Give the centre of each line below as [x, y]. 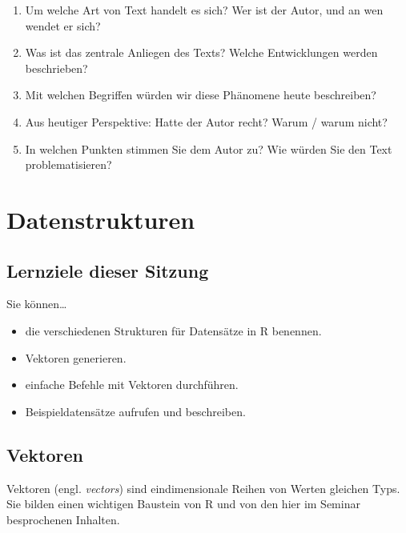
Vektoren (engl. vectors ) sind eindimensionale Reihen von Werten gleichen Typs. [203, 488]
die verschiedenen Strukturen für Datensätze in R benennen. [173, 330]
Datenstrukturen [101, 219]
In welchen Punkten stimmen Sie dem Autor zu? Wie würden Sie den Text [209, 148]
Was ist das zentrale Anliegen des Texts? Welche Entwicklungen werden [201, 52]
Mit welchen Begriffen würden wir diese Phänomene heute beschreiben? [201, 95]
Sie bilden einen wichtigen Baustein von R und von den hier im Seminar [183, 504]
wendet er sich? [63, 25]
